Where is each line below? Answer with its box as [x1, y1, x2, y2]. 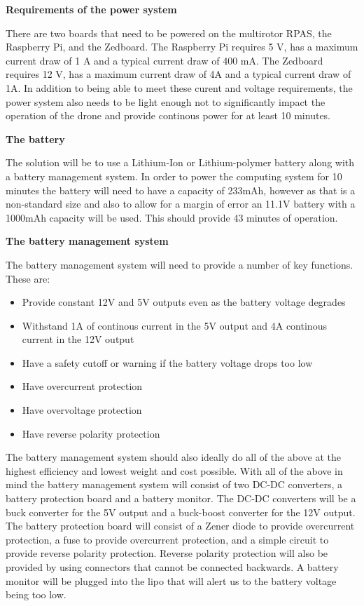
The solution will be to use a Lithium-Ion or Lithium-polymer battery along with [6, 155, 355, 170]
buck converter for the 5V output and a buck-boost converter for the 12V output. [6, 504, 356, 519]
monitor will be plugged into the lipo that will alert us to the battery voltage [6, 573, 337, 588]
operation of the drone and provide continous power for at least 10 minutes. [6, 108, 331, 123]
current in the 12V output [22, 332, 134, 346]
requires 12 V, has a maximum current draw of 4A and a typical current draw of [6, 67, 351, 81]
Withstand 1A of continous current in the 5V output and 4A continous [22, 318, 327, 332]
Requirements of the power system [6, 2, 177, 16]
